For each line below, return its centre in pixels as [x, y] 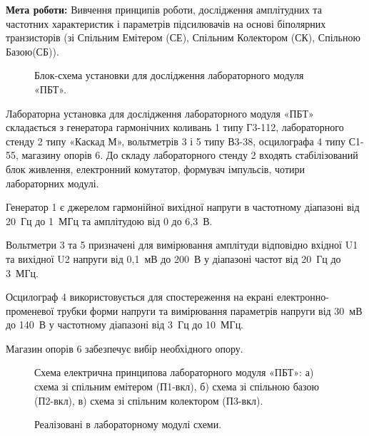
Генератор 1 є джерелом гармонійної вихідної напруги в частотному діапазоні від [183, 207]
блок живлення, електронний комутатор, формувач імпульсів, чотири [155, 168]
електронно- [303, 297]
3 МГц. [22, 272]
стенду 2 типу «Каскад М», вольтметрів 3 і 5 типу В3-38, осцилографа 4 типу [176, 141]
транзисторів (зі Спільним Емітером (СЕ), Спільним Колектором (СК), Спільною [183, 37]
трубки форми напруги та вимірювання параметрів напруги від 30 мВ [210, 310]
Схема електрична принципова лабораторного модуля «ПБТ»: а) [174, 372]
